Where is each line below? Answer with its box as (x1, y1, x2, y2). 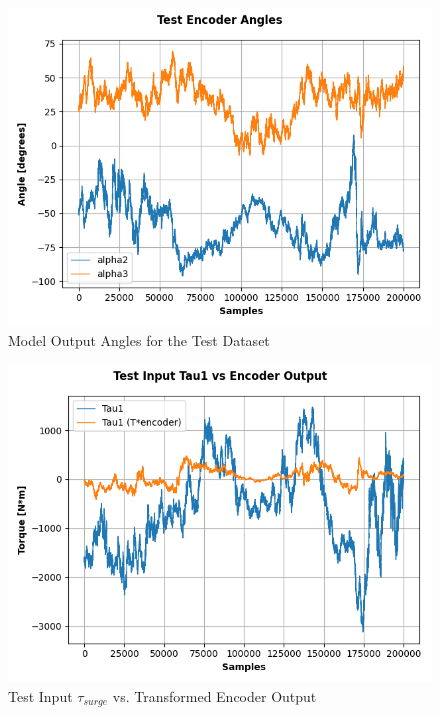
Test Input (8, 685, 73, 706)
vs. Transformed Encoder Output (112, 685, 317, 706)
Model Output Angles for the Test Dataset (8, 329, 270, 350)
